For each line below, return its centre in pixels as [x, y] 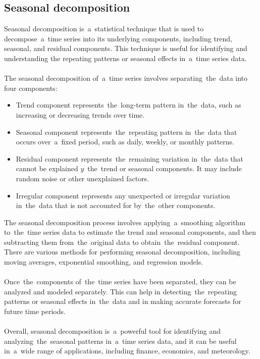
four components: [31, 88]
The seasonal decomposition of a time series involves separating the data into [126, 78]
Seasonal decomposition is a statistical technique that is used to [104, 29]
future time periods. [35, 311]
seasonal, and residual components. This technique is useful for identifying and [126, 48]
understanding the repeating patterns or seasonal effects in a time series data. [125, 58]
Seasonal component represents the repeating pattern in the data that [126, 132]
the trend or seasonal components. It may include [165, 168]
